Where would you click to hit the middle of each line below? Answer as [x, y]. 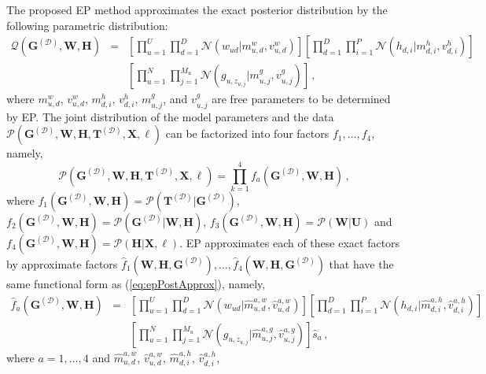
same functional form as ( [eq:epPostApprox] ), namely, [136, 283]
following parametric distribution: [87, 25]
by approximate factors [62, 263]
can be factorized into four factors [247, 133]
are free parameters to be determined [301, 99]
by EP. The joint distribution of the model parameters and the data [170, 116]
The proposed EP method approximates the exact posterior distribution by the [197, 9]
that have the [361, 263]
